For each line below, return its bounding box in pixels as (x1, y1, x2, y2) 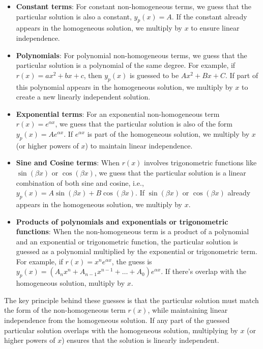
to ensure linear (191, 22, 240, 33)
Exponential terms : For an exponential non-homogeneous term (16, 108, 220, 119)
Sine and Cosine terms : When (16, 157, 120, 168)
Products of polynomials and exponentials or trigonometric (16, 216, 228, 227)
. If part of (225, 69, 258, 80)
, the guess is (111, 256, 152, 266)
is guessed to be (129, 69, 179, 80)
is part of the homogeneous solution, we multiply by (87, 128, 250, 139)
